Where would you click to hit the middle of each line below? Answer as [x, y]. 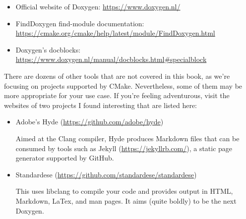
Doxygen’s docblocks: [48, 49]
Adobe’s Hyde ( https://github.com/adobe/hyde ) [90, 122]
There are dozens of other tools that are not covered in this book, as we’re [117, 76]
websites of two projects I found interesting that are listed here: [101, 105]
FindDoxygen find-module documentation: [80, 23]
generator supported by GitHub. [65, 158]
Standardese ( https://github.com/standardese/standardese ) [106, 174]
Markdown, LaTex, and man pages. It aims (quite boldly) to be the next [126, 200]
